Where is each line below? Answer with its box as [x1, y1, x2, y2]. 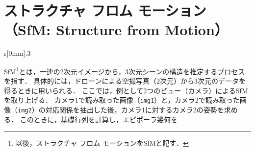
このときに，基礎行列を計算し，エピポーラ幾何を [20, 114, 178, 124]
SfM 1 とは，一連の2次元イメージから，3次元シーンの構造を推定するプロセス [4, 65, 245, 76]
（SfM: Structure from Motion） [4, 20, 229, 40]
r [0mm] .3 [4, 48, 31, 58]
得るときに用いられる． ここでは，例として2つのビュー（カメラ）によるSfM [4, 85, 248, 95]
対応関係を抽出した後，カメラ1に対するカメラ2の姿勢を [45, 105, 224, 114]
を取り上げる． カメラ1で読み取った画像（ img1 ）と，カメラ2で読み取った [4, 95, 240, 105]
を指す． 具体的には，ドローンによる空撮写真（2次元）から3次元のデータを [4, 76, 246, 86]
